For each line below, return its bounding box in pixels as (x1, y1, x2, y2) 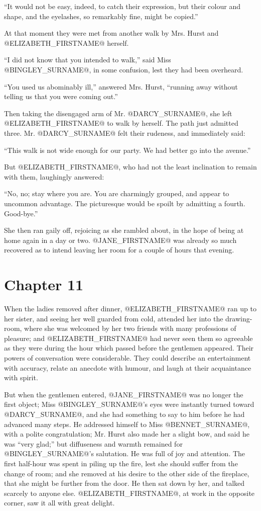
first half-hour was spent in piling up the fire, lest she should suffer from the (4, 458, 238, 468)
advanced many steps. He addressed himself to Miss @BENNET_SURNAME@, (4, 418, 250, 429)
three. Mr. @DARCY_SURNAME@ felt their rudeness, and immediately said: (4, 127, 245, 138)
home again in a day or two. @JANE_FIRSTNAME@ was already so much (4, 234, 237, 245)
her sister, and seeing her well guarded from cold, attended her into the (4, 313, 223, 323)
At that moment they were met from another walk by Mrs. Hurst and (4, 28, 219, 38)
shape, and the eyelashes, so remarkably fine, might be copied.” (4, 11, 198, 21)
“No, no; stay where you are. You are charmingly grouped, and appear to (4, 188, 229, 199)
